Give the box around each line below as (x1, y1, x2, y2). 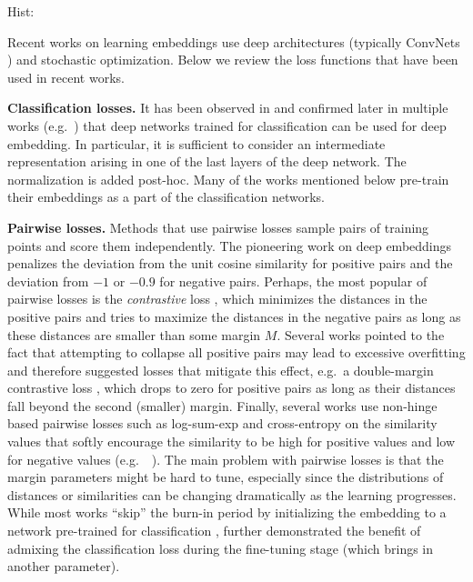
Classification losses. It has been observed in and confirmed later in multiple (7, 98, 448, 117)
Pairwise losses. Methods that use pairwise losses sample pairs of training (7, 217, 429, 236)
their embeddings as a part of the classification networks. (7, 187, 325, 206)
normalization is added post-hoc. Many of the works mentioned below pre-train (7, 169, 449, 188)
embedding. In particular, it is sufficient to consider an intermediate (7, 134, 386, 153)
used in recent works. (7, 67, 125, 86)
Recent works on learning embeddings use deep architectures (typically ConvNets (7, 32, 460, 51)
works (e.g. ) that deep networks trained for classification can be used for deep (7, 115, 447, 135)
